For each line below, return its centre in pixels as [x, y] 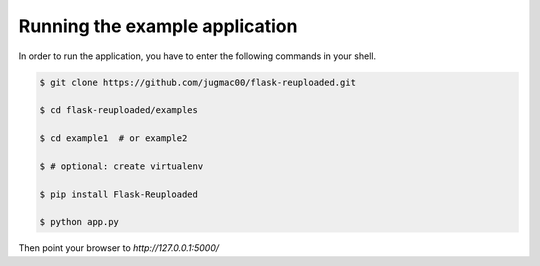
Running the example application [158, 26]
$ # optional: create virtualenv [121, 166]
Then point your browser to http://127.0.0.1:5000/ [119, 248]
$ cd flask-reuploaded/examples [119, 110]
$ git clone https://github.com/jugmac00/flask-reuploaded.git [198, 82]
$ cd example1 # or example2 [113, 138]
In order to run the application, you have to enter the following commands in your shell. [197, 56]
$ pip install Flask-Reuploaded [119, 194]
